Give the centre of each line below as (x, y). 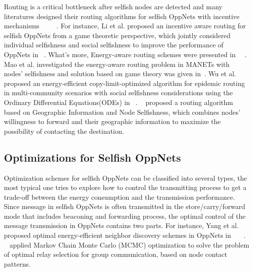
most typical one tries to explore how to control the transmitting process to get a (125, 187)
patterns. (17, 263)
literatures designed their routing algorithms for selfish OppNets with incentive (122, 16)
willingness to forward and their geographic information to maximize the (112, 121)
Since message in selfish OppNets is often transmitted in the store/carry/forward (125, 206)
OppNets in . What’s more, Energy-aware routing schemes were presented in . (125, 54)
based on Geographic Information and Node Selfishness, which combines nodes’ (122, 112)
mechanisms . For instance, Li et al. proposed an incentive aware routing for (125, 26)
